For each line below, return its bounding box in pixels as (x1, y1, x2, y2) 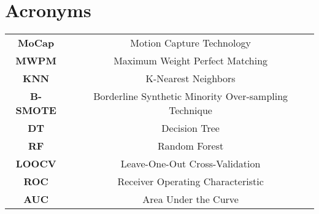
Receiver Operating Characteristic (117, 174, 264, 189)
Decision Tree (161, 121, 220, 136)
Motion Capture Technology (130, 36, 251, 50)
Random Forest (157, 139, 224, 153)
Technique (169, 103, 212, 118)
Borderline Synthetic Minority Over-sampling (93, 89, 288, 104)
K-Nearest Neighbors (145, 71, 236, 86)
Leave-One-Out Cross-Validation (120, 156, 261, 171)
